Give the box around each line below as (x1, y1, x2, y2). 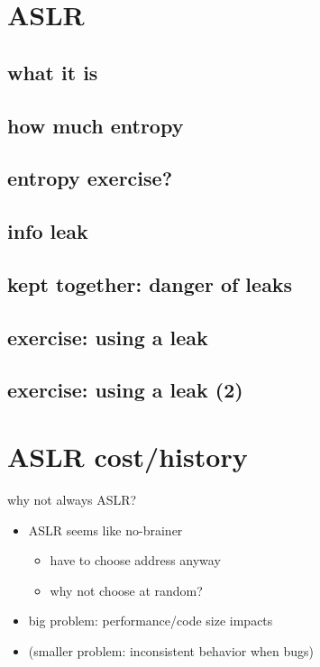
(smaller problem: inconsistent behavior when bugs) (28, 641, 315, 660)
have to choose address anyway (50, 551, 221, 570)
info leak (7, 217, 88, 245)
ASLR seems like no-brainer (28, 520, 183, 539)
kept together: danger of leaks (7, 270, 293, 297)
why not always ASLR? (7, 489, 137, 508)
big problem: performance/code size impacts (28, 611, 273, 630)
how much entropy (7, 111, 184, 139)
